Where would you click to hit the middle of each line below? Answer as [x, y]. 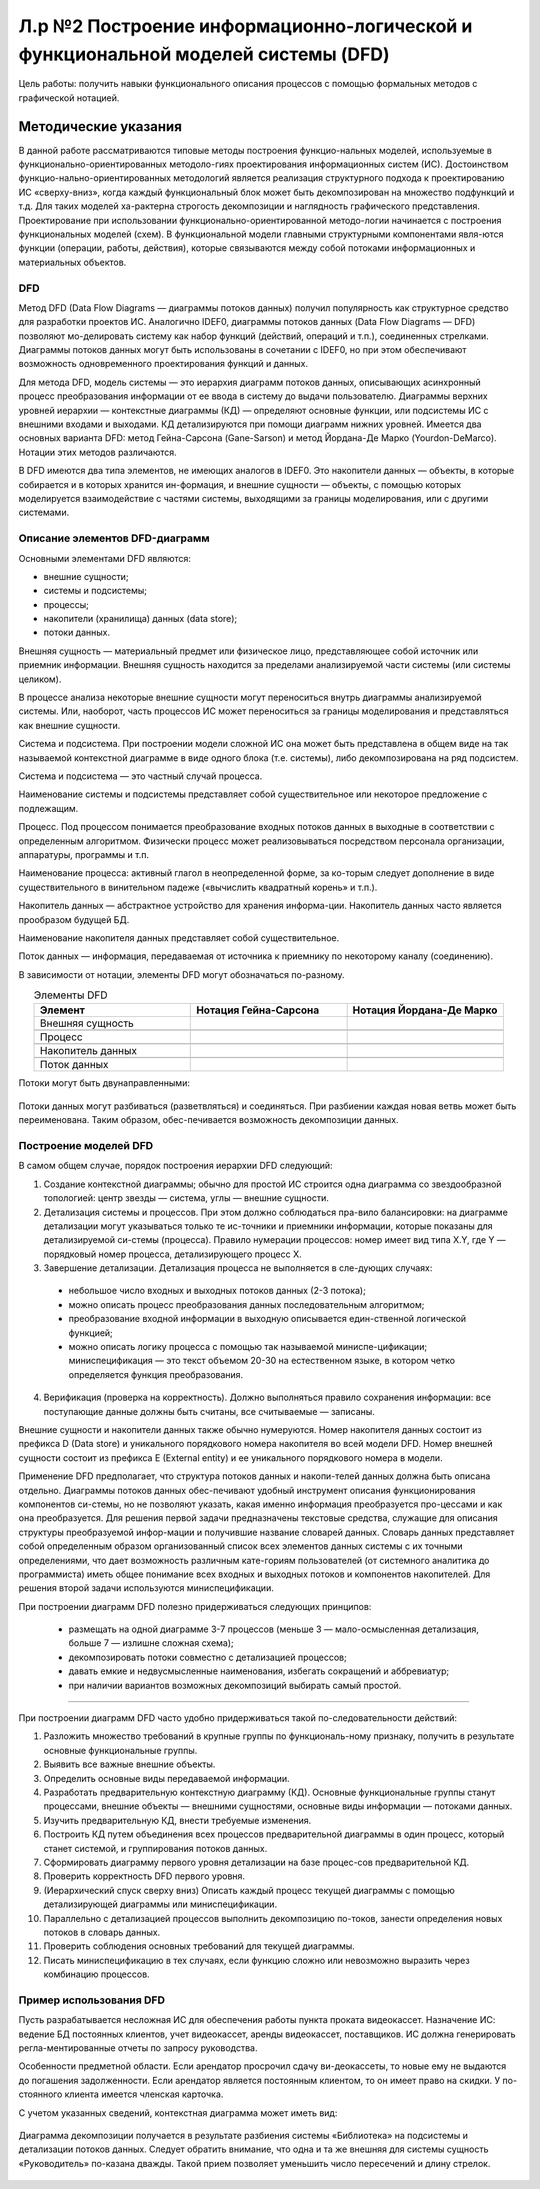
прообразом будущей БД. [74, 919]
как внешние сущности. [69, 725]
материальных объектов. [72, 262]
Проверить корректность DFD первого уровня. [144, 1876]
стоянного [40, 2094]
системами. [44, 512]
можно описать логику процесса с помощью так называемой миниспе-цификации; [248, 1347]
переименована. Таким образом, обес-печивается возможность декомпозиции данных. [208, 1120]
